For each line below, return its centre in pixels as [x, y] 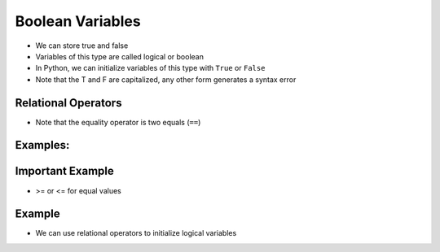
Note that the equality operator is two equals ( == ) [118, 122]
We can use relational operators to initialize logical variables [136, 233]
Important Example [64, 171]
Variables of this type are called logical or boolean [119, 56]
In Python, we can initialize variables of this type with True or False [150, 68]
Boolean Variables [78, 21]
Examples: [42, 145]
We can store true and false [82, 46]
